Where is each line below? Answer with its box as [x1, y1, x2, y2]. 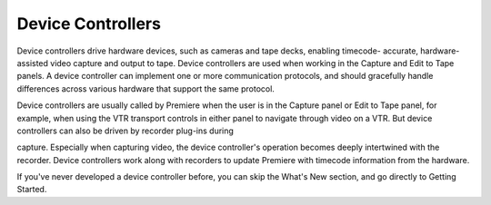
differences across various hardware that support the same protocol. [16, 83, 275, 94]
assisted [16, 57, 49, 68]
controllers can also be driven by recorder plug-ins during [16, 125, 234, 136]
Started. [16, 184, 47, 195]
